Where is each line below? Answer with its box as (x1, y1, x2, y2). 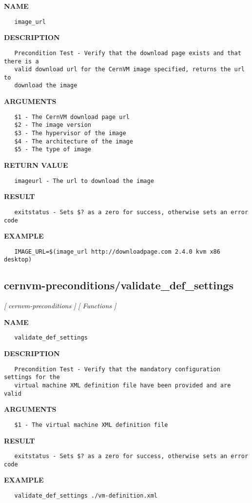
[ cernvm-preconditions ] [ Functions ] (4, 301, 116, 311)
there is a (4, 58, 39, 65)
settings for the (4, 374, 60, 381)
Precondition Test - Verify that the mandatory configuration (14, 365, 220, 373)
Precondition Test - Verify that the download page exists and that (14, 49, 241, 57)
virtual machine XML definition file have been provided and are (14, 382, 231, 389)
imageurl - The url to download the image (14, 177, 154, 184)
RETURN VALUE (4, 160, 68, 170)
